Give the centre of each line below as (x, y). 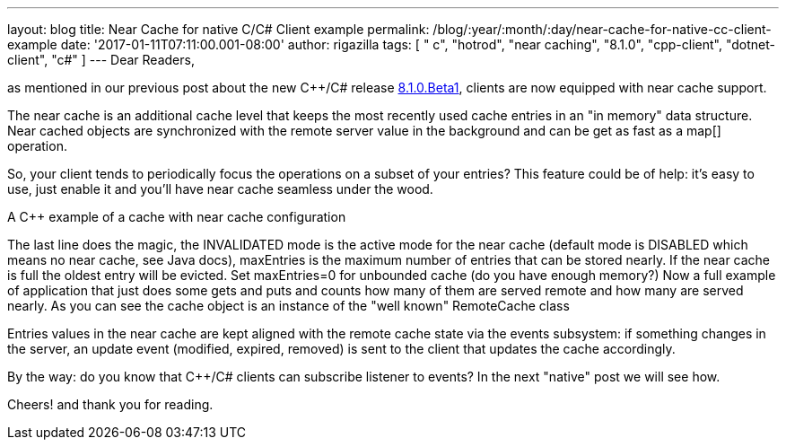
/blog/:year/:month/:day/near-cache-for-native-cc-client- (602, 29)
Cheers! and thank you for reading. (110, 404)
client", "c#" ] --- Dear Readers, (101, 60)
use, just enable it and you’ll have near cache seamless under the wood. (220, 189)
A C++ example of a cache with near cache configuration (177, 217)
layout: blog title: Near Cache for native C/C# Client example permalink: (218, 29)
